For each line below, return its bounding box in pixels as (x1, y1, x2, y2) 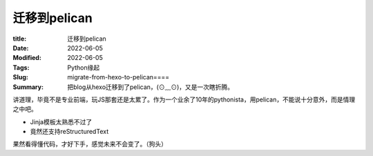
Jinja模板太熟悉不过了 (30, 117, 93, 126)
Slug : (12, 73, 29, 81)
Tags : (12, 63, 30, 72)
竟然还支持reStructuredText (30, 128, 109, 136)
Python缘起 (67, 63, 100, 72)
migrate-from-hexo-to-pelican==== (67, 73, 170, 81)
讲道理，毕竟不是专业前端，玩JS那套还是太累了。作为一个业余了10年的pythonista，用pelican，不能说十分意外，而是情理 (12, 95, 356, 104)
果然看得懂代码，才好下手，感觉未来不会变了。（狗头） (12, 140, 167, 148)
